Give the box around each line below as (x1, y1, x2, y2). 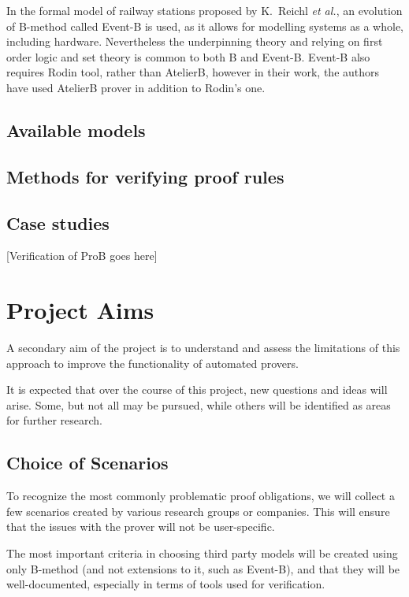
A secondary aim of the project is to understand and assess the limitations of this (6, 339, 400, 356)
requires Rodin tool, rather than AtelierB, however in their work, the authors (6, 64, 380, 80)
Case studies (6, 210, 110, 235)
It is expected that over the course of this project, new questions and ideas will (6, 381, 388, 398)
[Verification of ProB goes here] (6, 247, 158, 264)
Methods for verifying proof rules (6, 164, 284, 188)
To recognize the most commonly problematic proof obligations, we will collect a (6, 488, 395, 504)
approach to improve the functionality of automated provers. (6, 354, 299, 371)
